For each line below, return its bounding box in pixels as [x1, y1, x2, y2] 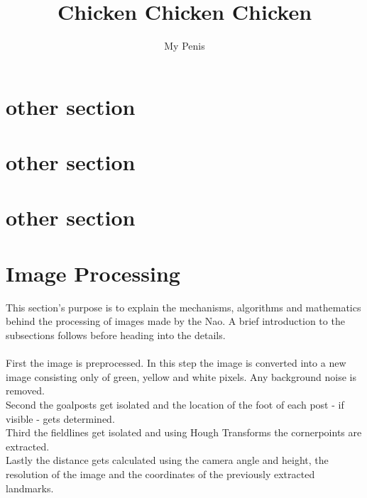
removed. [6, 383, 45, 398]
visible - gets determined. [6, 411, 115, 426]
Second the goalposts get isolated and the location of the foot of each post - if [6, 397, 344, 411]
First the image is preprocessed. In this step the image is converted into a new [6, 355, 346, 370]
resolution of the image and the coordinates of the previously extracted [6, 466, 315, 481]
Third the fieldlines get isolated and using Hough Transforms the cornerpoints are [6, 425, 362, 440]
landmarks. [6, 480, 54, 495]
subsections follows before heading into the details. [6, 327, 226, 342]
